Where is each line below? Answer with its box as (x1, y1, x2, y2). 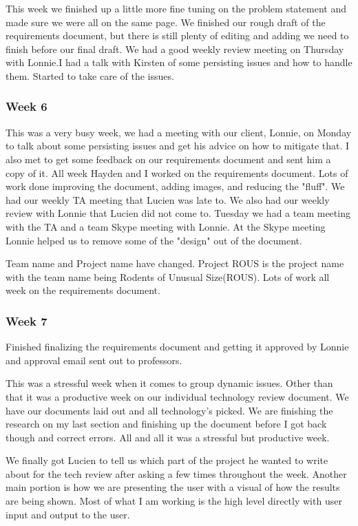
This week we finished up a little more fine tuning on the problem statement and (6, 1, 346, 15)
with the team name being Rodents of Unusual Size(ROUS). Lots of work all (6, 269, 330, 284)
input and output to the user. (6, 507, 130, 521)
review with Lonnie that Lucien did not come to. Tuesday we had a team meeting (6, 206, 350, 220)
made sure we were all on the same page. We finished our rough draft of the (6, 14, 326, 29)
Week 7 (6, 312, 48, 329)
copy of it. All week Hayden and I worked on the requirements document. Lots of (6, 165, 348, 180)
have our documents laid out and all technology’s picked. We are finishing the (6, 403, 333, 417)
